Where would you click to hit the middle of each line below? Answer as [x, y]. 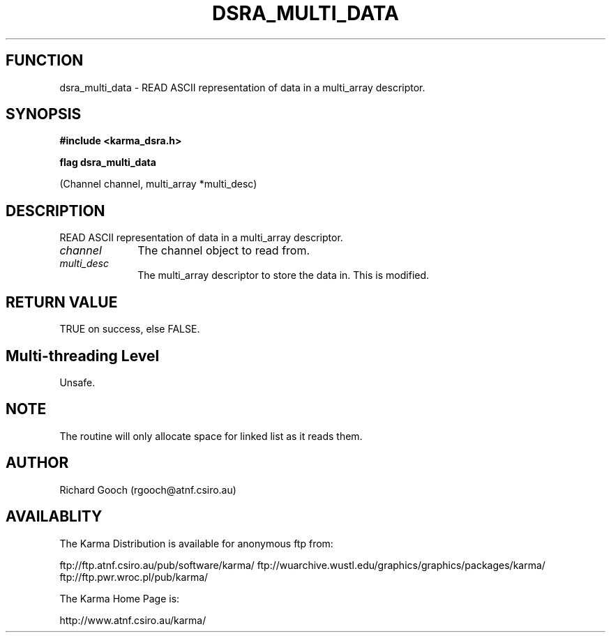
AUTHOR [37, 463]
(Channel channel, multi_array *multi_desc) [158, 184]
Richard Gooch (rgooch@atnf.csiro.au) [148, 489]
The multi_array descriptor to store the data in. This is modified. [284, 275]
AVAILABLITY [54, 517]
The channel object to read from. [224, 251]
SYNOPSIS [44, 114]
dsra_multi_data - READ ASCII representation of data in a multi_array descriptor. [242, 87]
